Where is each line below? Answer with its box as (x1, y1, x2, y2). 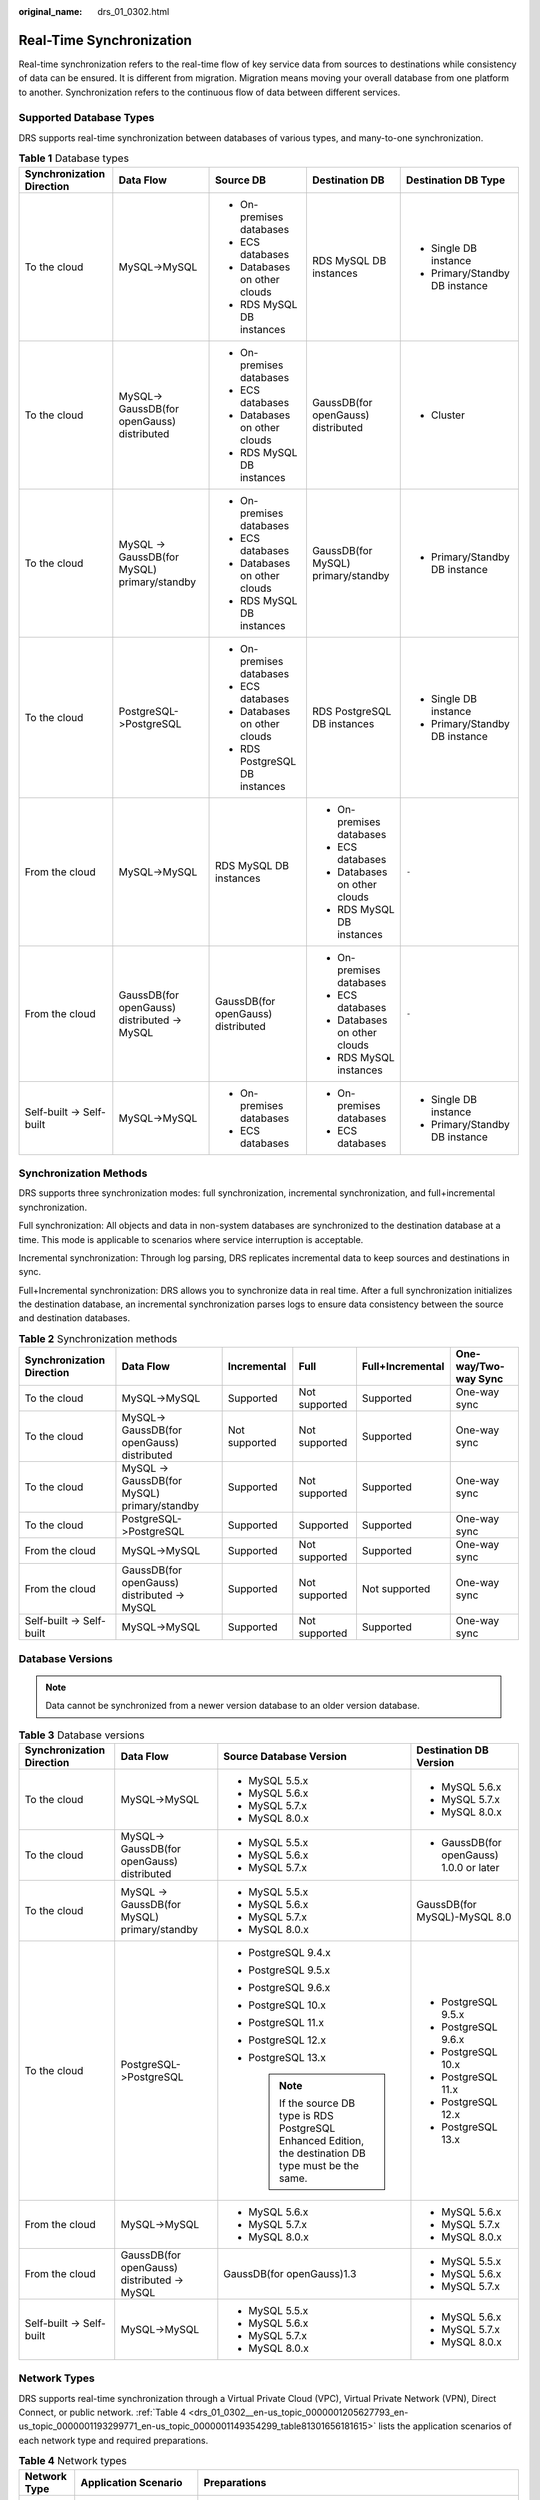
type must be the (278, 2158, 360, 2172)
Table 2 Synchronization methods (18, 1332, 178, 1346)
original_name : (18, 6, 83, 17)
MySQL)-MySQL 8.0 (416, 1910, 512, 1924)
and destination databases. (18, 1312, 130, 1324)
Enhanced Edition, (278, 2133, 365, 2147)
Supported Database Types (18, 111, 155, 125)
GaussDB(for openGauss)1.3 (223, 2266, 357, 2280)
